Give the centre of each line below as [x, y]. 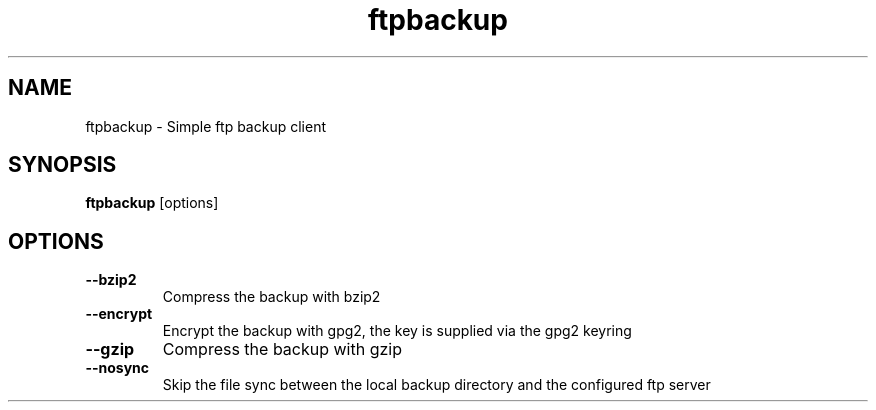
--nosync [117, 368]
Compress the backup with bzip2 [271, 297]
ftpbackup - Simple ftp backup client [205, 126]
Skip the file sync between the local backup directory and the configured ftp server [436, 385]
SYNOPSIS [62, 165]
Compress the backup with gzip [282, 349]
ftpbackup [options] [152, 203]
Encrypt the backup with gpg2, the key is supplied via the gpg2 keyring [397, 331]
